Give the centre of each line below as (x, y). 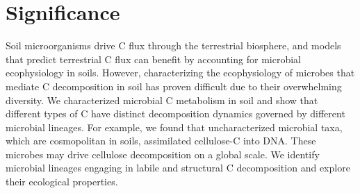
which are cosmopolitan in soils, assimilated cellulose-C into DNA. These (161, 141)
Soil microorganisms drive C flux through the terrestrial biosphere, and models (173, 45)
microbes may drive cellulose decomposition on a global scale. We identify (163, 154)
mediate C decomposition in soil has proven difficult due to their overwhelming (174, 86)
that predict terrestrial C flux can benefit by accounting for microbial (154, 59)
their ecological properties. (62, 182)
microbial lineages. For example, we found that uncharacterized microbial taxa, (174, 127)
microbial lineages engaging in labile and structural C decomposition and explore (178, 168)
